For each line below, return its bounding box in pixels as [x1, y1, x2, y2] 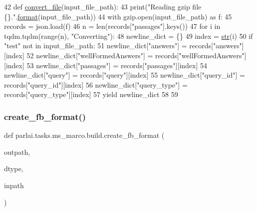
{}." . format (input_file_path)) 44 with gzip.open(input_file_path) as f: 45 [4, 11, 232, 21]
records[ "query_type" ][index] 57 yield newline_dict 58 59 [4, 89, 178, 100]
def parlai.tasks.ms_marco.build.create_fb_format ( [4, 130, 165, 140]
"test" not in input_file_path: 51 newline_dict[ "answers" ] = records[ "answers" [4, 40, 242, 51]
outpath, [4, 146, 30, 157]
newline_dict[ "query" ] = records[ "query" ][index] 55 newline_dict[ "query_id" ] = [4, 70, 245, 80]
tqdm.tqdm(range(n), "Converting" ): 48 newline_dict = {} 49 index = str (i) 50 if [4, 30, 253, 41]
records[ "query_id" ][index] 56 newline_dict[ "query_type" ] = [4, 79, 188, 90]
